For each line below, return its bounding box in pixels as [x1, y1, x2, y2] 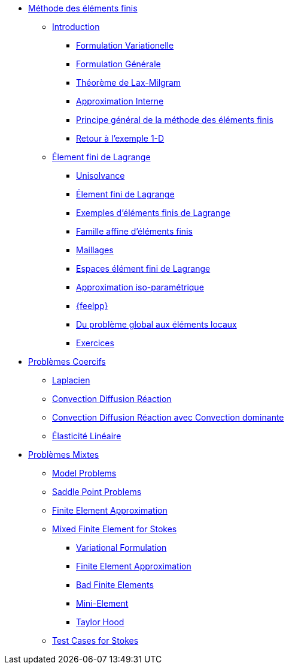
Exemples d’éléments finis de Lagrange [76, 208, 230, 218]
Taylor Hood [76, 617, 124, 627]
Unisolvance [76, 170, 125, 181]
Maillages [76, 245, 114, 255]
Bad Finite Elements [76, 580, 154, 590]
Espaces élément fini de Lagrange [76, 263, 211, 274]
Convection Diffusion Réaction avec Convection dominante [52, 412, 284, 422]
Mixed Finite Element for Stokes [52, 524, 177, 534]
